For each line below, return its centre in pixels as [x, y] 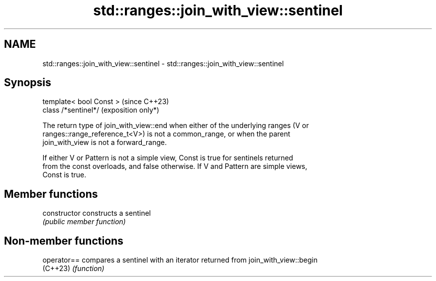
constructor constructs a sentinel [97, 213]
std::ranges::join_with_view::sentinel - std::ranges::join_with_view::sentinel [163, 63]
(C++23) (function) [73, 269]
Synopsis [28, 83]
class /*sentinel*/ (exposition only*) [101, 110]
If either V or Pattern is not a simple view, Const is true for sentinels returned [168, 158]
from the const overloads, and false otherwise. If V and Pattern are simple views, [175, 166]
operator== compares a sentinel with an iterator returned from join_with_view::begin [180, 260]
